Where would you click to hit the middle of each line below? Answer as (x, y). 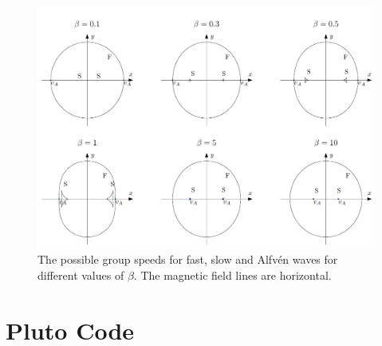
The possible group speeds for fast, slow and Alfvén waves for (188, 259)
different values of (81, 274)
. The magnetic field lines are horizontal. (232, 274)
